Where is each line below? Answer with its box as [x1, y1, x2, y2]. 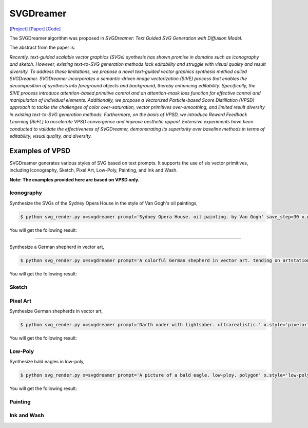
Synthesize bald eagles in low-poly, [9, 358, 85, 364]
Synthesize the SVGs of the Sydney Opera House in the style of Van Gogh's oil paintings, [9, 200, 198, 206]
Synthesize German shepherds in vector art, [9, 308, 103, 314]
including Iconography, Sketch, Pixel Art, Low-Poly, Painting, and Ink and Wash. [9, 167, 178, 173]
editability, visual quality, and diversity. [9, 133, 92, 139]
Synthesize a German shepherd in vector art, [9, 244, 105, 250]
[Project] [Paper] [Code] [9, 26, 61, 32]
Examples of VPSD [9, 146, 70, 155]
